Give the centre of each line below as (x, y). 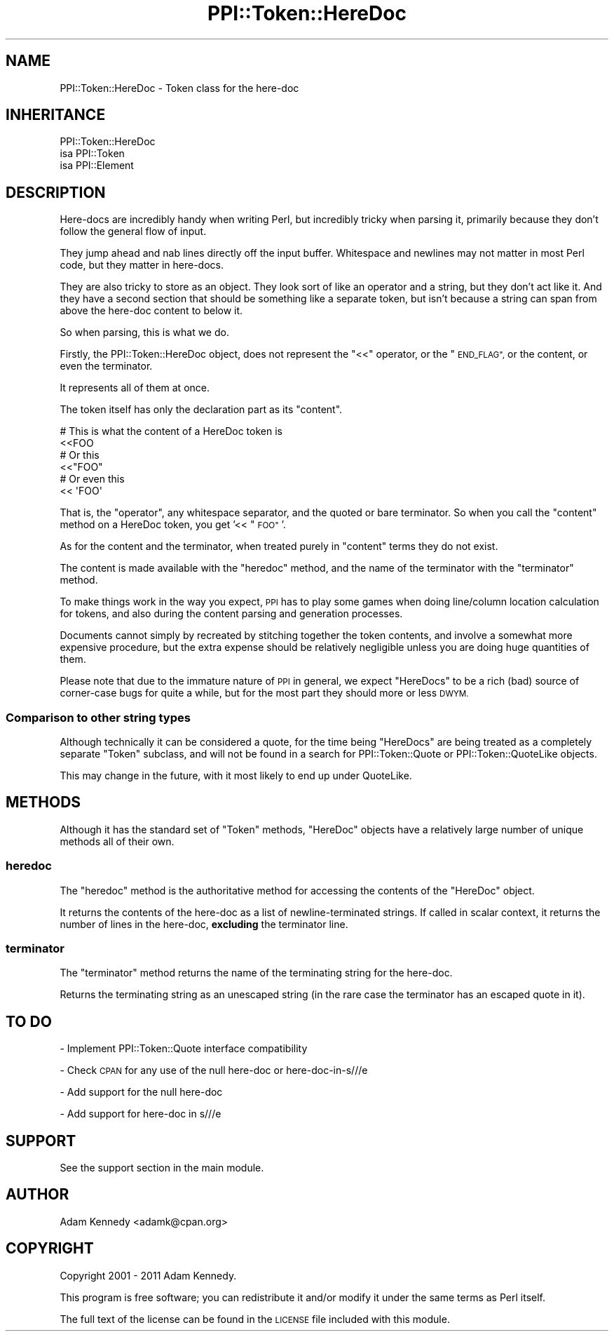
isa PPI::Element (97, 166)
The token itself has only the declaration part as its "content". (201, 410)
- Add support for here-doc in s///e (141, 1114)
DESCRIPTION (56, 192)
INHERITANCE (56, 115)
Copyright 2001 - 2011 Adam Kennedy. (148, 1275)
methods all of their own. (117, 841)
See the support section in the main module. (162, 1168)
